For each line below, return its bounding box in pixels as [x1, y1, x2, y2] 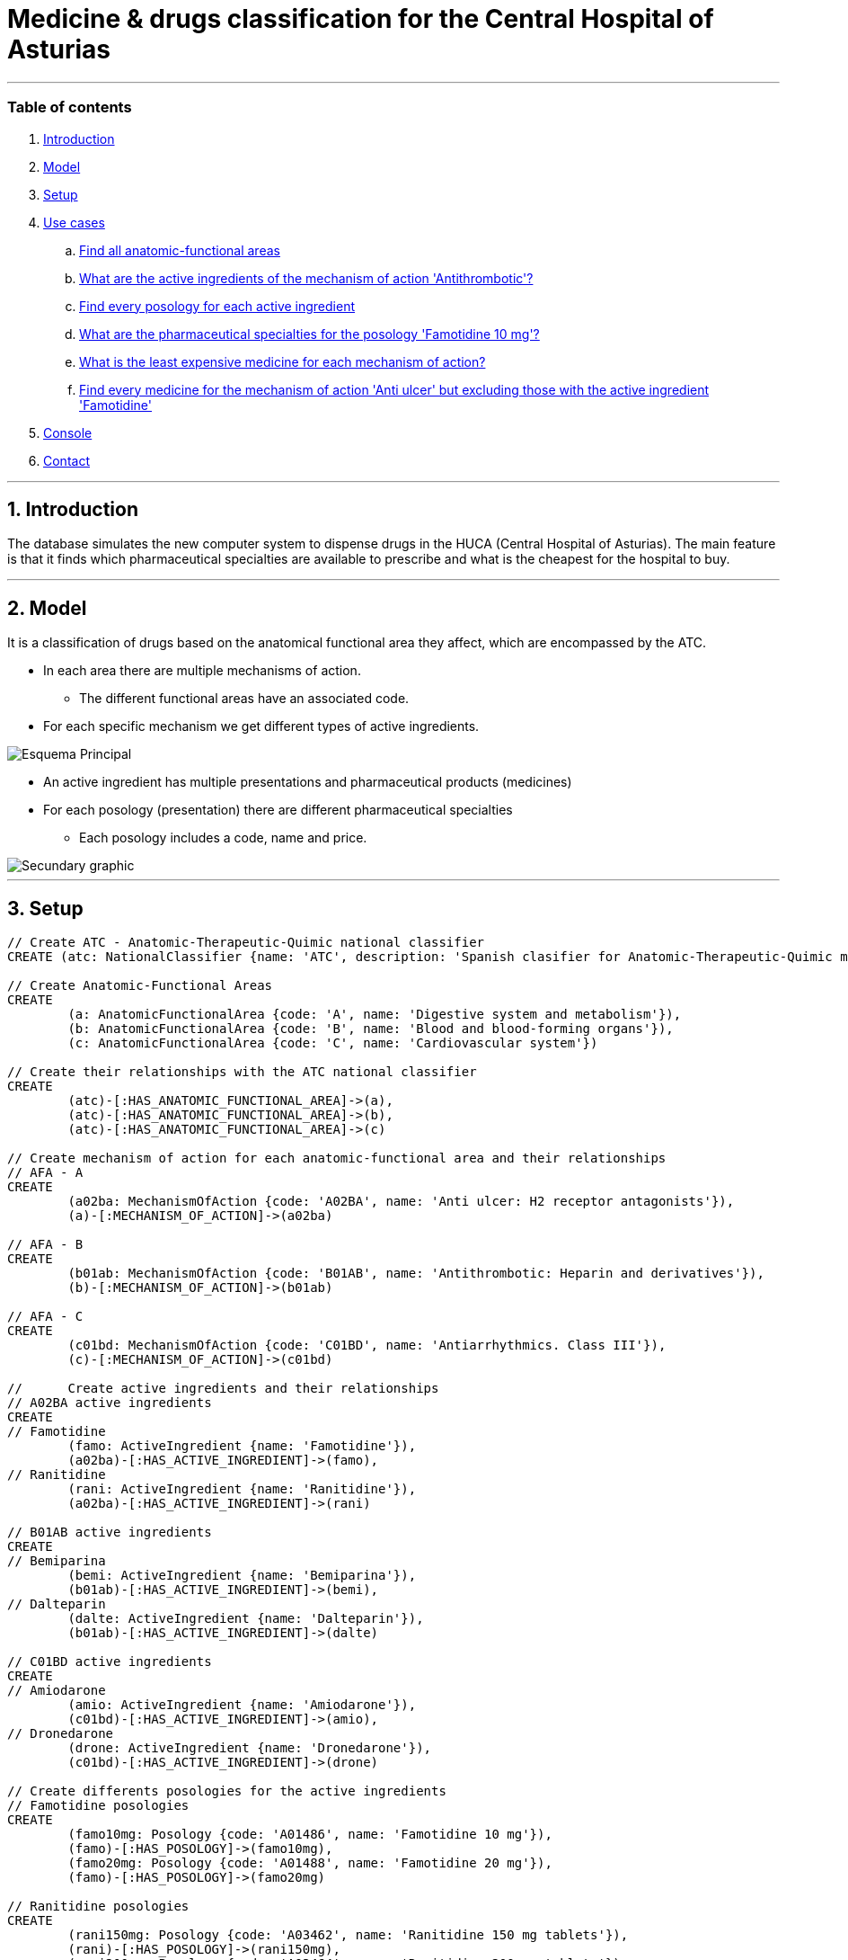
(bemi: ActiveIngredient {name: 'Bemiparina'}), [67, 1568, 417, 1583]
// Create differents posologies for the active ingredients [7, 1784, 446, 1799]
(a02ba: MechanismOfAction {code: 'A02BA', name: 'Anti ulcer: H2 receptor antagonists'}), [67, 1194, 735, 1209]
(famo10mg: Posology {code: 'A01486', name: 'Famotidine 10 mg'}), [67, 1827, 552, 1842]
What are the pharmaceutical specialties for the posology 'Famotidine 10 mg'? [79, 325, 540, 342]
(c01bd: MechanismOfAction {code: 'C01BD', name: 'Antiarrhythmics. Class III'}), [67, 1338, 667, 1353]
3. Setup [7, 896, 84, 920]
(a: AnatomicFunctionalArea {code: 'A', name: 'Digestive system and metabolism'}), [67, 1007, 682, 1022]
